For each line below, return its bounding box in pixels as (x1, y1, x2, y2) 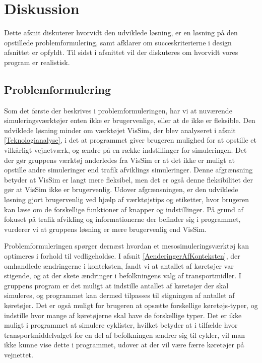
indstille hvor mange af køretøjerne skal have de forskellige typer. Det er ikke (4, 310, 242, 320)
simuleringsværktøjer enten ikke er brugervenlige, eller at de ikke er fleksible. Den (4, 115, 255, 126)
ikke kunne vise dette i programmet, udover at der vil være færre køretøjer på (4, 339, 244, 350)
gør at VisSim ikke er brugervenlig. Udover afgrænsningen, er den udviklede (4, 184, 238, 195)
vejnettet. (4, 349, 33, 359)
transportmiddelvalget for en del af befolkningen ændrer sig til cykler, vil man (4, 329, 245, 340)
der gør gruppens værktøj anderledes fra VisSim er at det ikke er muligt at (4, 154, 235, 165)
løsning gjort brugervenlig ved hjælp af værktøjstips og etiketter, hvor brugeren (4, 194, 249, 205)
